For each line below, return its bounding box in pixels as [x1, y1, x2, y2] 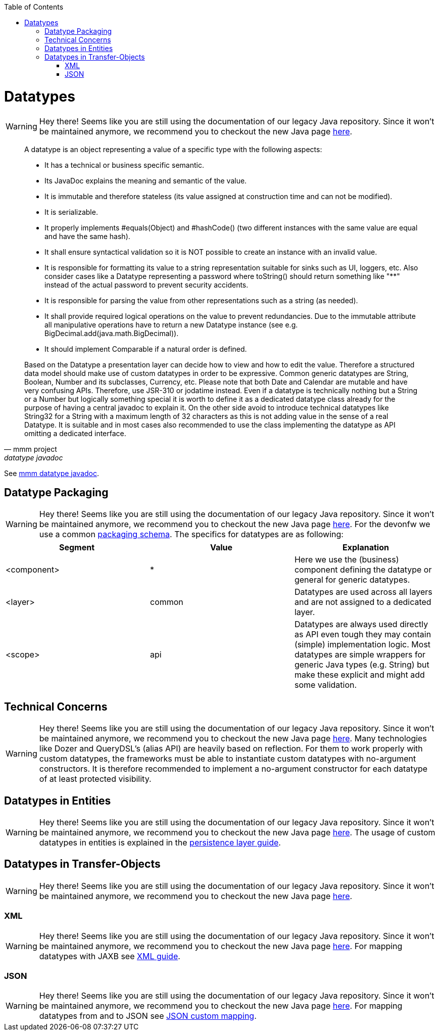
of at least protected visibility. [39, 774, 152, 784]
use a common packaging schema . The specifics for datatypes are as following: [39, 529, 344, 540]
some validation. [294, 680, 357, 690]
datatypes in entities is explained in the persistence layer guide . [39, 837, 281, 848]
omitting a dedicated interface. [24, 429, 126, 438]
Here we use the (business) [294, 554, 399, 565]
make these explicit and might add [294, 670, 425, 680]
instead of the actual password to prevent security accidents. [44, 280, 249, 289]
